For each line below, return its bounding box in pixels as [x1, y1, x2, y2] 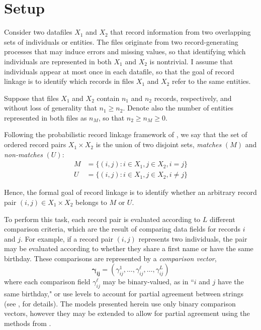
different [210, 213, 235, 224]
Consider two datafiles [4, 27, 72, 37]
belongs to [75, 196, 107, 207]
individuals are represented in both [4, 56, 112, 66]
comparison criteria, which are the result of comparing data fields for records [4, 224, 241, 234]
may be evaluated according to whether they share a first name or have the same [4, 243, 253, 254]
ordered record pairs [4, 139, 66, 150]
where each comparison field [4, 276, 91, 287]
